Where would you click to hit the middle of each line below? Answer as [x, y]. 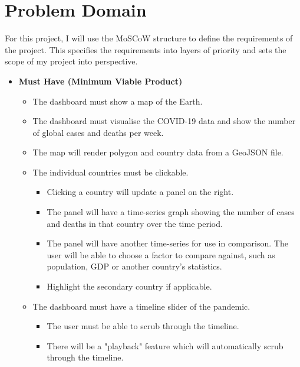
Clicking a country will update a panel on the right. [140, 192]
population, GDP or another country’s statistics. [134, 266]
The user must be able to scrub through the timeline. [143, 326]
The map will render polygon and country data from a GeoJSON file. [158, 152]
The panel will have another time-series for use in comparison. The [167, 243]
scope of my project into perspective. [71, 61]
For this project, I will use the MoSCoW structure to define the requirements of [149, 38]
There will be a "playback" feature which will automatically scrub [165, 345]
